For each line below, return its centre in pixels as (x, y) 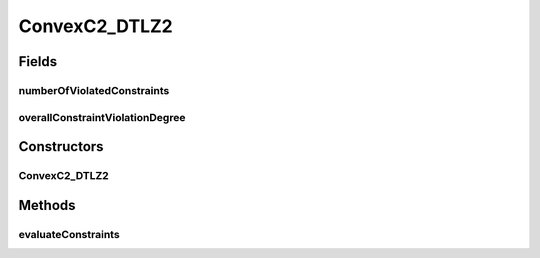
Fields (38, 61)
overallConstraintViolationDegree (102, 117)
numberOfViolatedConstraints (94, 90)
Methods (47, 205)
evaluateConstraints (69, 234)
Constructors (61, 146)
